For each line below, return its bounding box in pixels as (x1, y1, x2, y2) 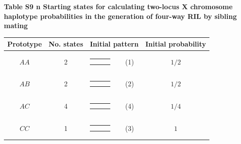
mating (4, 20, 28, 31)
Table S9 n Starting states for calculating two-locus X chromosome (4, 1, 233, 11)
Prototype (7, 39, 42, 49)
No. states (49, 39, 83, 49)
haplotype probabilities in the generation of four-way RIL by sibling (4, 11, 237, 21)
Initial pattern (90, 39, 139, 49)
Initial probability (145, 39, 207, 49)
